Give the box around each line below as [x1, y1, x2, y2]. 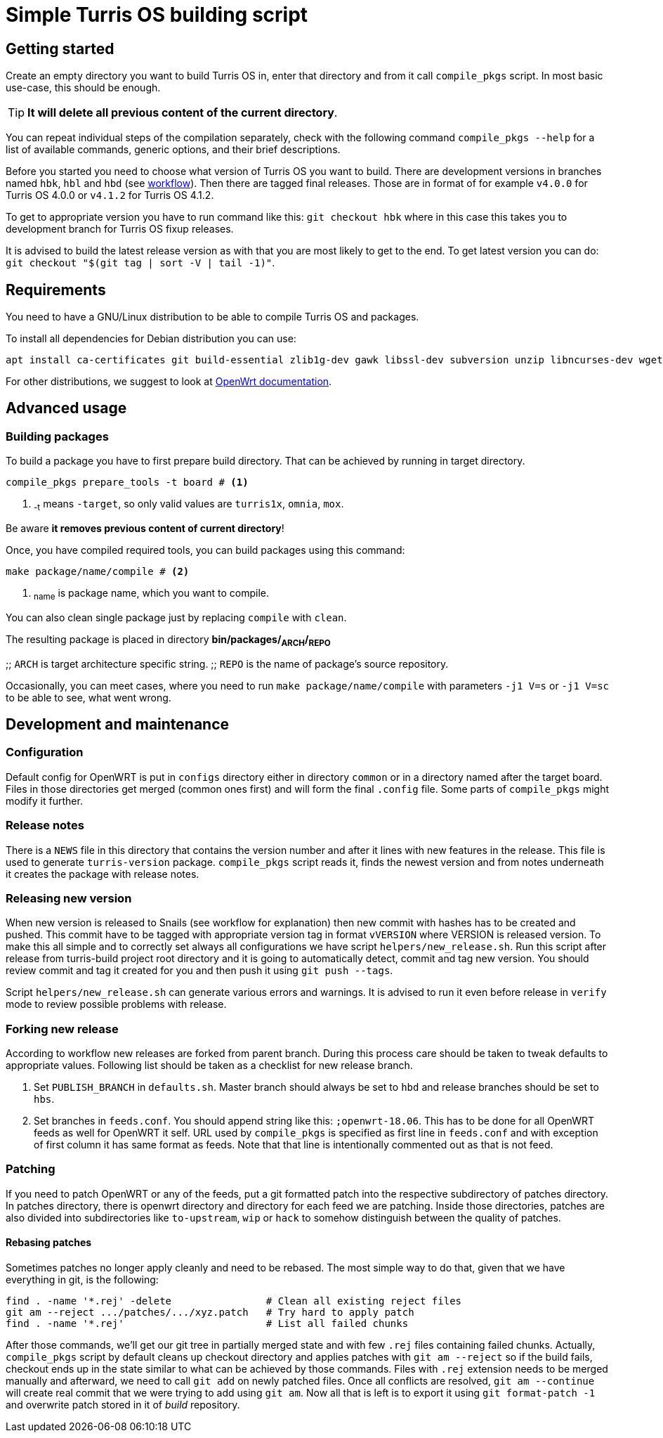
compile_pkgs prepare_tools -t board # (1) [6, 477, 249, 488]
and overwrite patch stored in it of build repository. [6, 1399, 240, 1411]
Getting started [6, 39, 114, 58]
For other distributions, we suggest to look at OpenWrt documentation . [6, 375, 332, 388]
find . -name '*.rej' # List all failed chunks [6, 1318, 409, 1330]
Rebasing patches [6, 1236, 92, 1249]
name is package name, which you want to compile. [34, 587, 270, 602]
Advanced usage [6, 399, 127, 417]
